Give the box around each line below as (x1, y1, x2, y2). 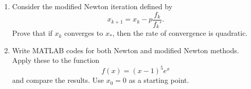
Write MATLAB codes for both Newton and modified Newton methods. (12, 44, 239, 55)
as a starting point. (129, 75, 189, 85)
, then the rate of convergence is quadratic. (112, 28, 248, 38)
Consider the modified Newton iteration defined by (12, 1, 173, 11)
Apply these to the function (12, 55, 100, 65)
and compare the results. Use (12, 75, 104, 85)
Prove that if (12, 28, 52, 38)
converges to (64, 28, 103, 38)
